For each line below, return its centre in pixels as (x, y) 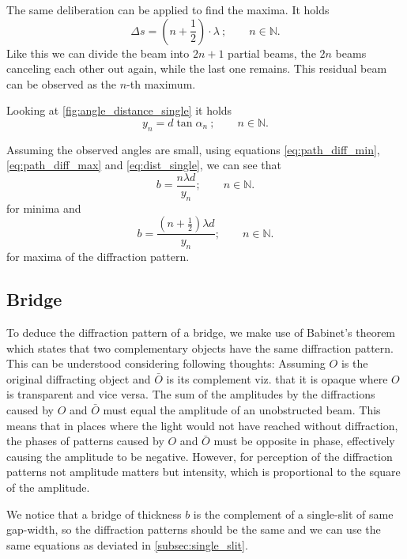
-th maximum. (161, 83)
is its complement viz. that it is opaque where (277, 378)
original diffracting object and (79, 378)
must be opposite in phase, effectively (304, 441)
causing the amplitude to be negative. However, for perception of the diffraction (200, 456)
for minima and (44, 208)
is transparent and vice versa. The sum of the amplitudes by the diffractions (191, 394)
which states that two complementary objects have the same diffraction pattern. (200, 347)
